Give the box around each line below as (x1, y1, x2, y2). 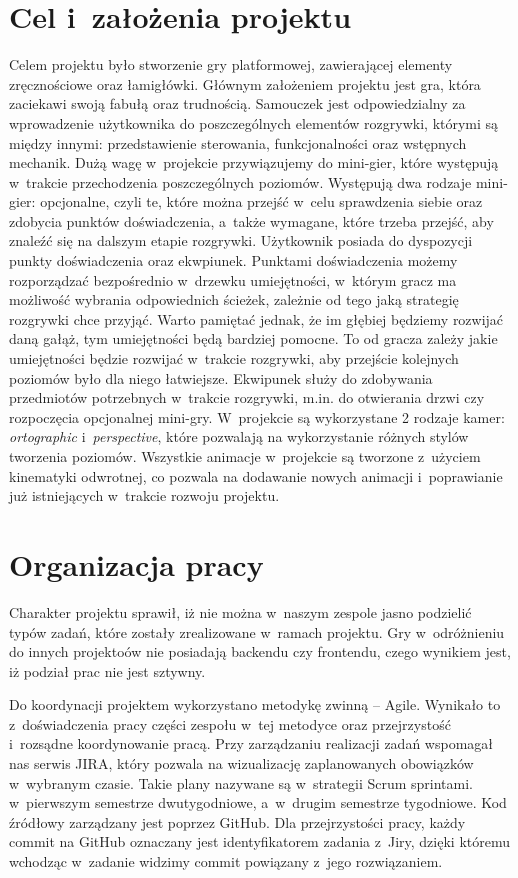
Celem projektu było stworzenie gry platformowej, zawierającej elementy (9, 54, 453, 75)
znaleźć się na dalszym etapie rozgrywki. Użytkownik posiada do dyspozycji (9, 230, 473, 251)
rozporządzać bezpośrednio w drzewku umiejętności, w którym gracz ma (9, 269, 457, 290)
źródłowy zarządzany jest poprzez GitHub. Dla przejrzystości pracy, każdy (9, 811, 466, 832)
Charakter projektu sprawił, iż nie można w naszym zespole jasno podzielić (9, 601, 472, 622)
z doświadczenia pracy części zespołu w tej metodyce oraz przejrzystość (9, 713, 451, 734)
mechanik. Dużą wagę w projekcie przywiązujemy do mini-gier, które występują (9, 152, 499, 173)
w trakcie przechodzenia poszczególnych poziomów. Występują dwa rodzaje (9, 171, 472, 192)
